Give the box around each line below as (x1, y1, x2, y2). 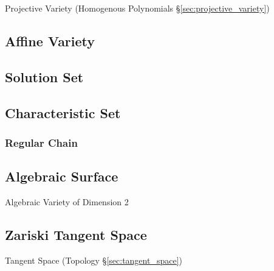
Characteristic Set (5, 103, 121, 122)
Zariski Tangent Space (5, 225, 147, 244)
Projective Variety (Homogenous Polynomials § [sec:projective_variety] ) (5, 2, 270, 14)
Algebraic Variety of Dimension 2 (5, 195, 129, 208)
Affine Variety (5, 31, 95, 50)
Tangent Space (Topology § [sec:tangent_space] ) (5, 253, 182, 266)
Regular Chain (5, 135, 78, 150)
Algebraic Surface (5, 167, 118, 186)
